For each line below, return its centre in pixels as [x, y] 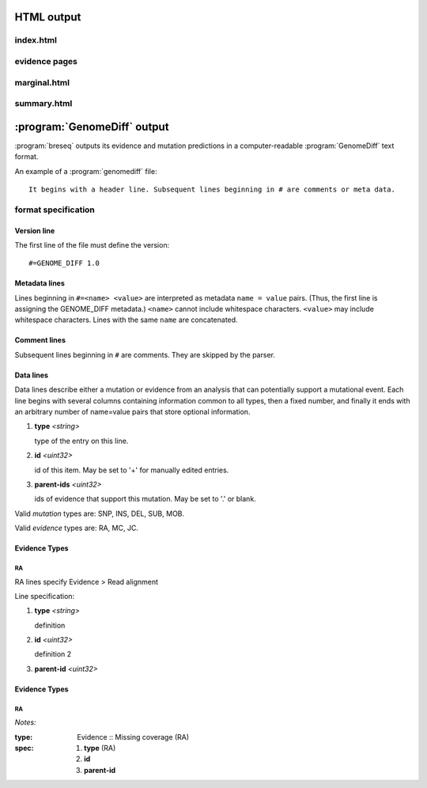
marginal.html [42, 82]
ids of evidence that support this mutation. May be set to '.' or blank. [145, 499]
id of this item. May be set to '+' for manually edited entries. [132, 470]
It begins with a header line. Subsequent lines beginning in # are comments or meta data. [212, 189]
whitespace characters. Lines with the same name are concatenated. [126, 320]
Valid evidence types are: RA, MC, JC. [76, 528]
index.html [36, 40]
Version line [35, 230]
